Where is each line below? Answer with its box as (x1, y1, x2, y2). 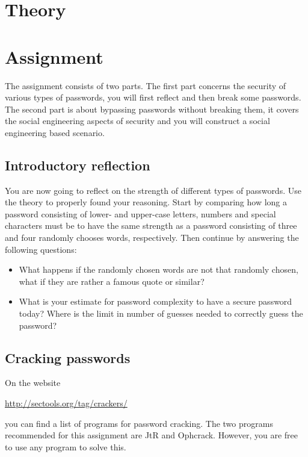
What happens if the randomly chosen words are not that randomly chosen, (19, 263, 298, 276)
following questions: (5, 243, 77, 255)
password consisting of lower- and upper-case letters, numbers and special (5, 207, 276, 220)
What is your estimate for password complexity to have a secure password (19, 295, 292, 308)
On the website (5, 376, 61, 389)
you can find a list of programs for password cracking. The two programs (5, 417, 273, 429)
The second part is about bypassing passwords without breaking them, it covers (5, 102, 299, 115)
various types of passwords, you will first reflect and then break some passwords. (5, 91, 301, 104)
